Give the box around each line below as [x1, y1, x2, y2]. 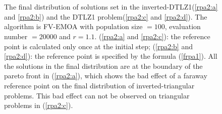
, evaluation [164, 21, 201, 32]
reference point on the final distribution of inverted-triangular [4, 80, 195, 90]
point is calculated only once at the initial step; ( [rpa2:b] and [4, 41, 193, 51]
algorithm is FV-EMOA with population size [4, 21, 143, 32]
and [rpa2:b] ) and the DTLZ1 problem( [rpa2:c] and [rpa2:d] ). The [4, 11, 207, 22]
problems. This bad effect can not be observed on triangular [4, 90, 190, 100]
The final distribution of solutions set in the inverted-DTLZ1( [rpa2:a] [4, 2, 218, 12]
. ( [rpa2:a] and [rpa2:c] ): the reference [94, 31, 210, 41]
